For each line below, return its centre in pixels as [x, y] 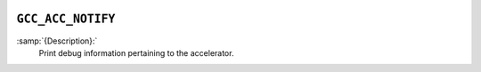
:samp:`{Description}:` [57, 41]
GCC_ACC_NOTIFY [66, 19]
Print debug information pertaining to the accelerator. [136, 52]
